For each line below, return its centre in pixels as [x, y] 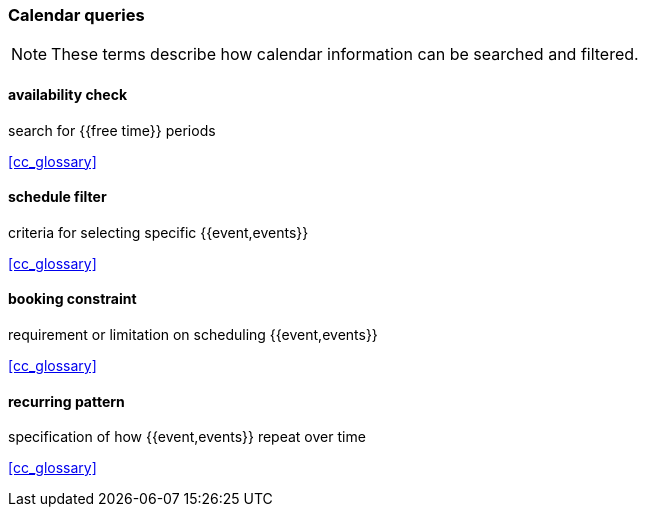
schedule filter [57, 197]
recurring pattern [66, 401]
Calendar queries [76, 15]
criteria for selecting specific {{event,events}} [158, 232]
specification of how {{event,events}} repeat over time [187, 437]
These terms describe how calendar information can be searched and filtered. [345, 54]
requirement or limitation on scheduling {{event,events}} [193, 335]
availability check [68, 94]
